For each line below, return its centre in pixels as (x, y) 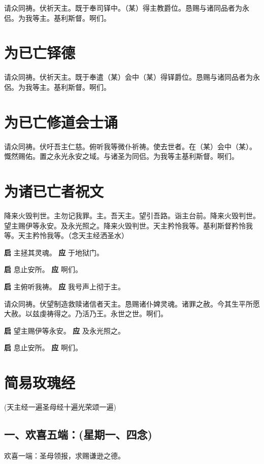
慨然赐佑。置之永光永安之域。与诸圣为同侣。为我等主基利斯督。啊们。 (121, 156)
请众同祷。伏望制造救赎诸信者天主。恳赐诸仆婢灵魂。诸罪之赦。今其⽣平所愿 (132, 303)
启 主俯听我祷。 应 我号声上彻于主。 (64, 286)
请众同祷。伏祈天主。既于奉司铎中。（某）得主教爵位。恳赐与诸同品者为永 (127, 8)
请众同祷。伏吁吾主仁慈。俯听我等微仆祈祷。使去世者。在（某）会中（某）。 (130, 146)
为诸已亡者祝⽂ (54, 191)
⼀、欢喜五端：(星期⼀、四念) (78, 434)
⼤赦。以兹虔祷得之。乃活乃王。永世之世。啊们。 (86, 313)
